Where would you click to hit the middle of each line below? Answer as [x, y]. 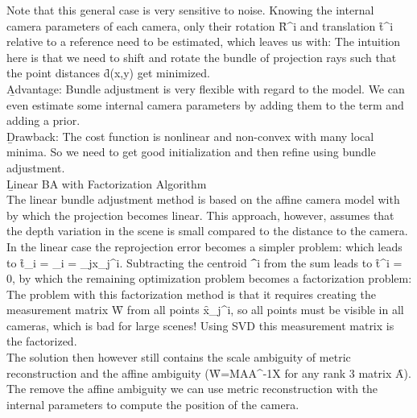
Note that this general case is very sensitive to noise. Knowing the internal [190, 10]
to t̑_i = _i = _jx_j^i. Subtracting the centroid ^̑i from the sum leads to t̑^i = [204, 262]
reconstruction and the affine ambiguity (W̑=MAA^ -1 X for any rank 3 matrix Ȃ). [209, 372]
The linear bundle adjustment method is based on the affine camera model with [203, 199]
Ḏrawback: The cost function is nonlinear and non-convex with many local [190, 136]
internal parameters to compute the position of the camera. [153, 404]
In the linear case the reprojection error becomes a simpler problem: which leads [204, 246]
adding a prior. [43, 120]
